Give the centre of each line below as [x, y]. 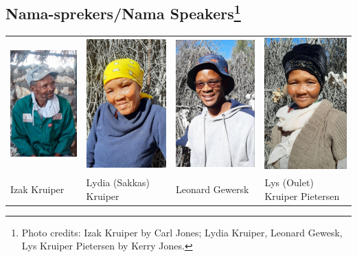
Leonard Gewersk [212, 189]
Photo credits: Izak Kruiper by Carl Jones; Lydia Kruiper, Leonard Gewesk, [182, 232]
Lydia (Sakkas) [118, 182]
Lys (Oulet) [289, 182]
